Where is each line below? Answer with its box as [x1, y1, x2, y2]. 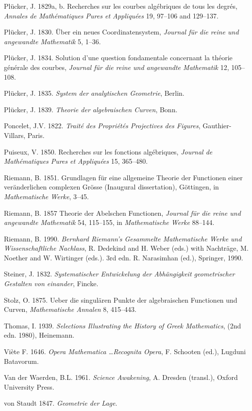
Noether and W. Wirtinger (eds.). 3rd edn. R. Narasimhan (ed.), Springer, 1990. [4, 252, 243, 262]
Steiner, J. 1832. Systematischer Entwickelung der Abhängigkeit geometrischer [4, 269, 235, 279]
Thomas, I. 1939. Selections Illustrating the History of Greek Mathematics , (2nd [4, 320, 241, 330]
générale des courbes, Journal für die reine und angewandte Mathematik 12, [4, 62, 229, 72]
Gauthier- [202, 120, 232, 131]
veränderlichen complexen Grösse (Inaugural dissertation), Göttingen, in [4, 182, 219, 192]
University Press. [4, 381, 54, 392]
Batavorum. [4, 356, 39, 366]
